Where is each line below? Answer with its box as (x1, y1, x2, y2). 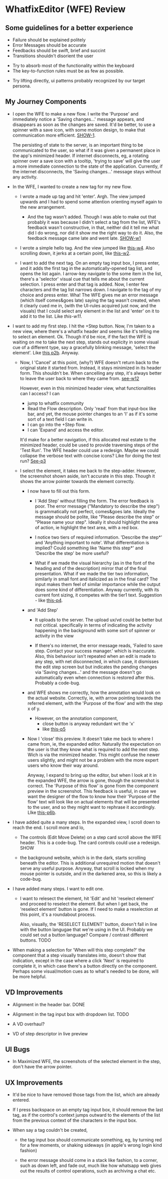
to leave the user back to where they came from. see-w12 (20, 375, 139, 381)
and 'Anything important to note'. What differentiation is (35, 539, 149, 545)
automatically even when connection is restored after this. (35, 674, 155, 680)
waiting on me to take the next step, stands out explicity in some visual (12, 339, 159, 345)
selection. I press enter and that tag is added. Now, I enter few (20, 281, 149, 287)
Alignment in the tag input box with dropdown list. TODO (12, 1011, 129, 1017)
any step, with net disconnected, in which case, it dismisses (35, 658, 159, 664)
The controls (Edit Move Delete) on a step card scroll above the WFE (20, 834, 161, 840)
